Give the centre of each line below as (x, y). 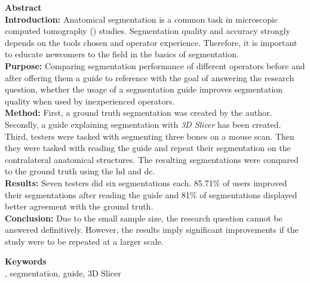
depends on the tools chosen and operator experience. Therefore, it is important (151, 42)
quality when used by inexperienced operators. (90, 101)
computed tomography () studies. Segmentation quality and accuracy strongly (148, 31)
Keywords (26, 261)
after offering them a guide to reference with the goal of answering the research (150, 77)
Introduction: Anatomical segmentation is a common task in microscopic (142, 19)
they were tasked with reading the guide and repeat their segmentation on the (148, 148)
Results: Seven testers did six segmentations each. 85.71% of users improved (146, 182)
